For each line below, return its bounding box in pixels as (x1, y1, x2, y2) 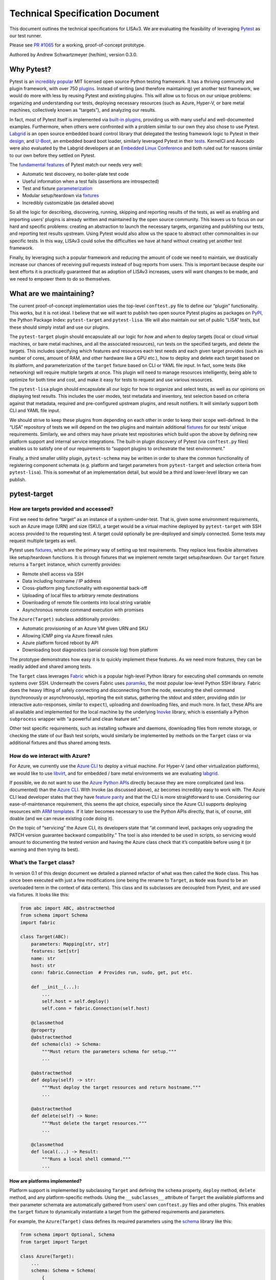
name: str (31, 955, 56, 961)
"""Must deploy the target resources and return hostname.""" (41, 1084, 201, 1090)
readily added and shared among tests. (9, 664, 92, 670)
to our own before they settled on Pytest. (9, 152, 96, 158)
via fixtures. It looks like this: (9, 891, 70, 898)
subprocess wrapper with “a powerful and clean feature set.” (9, 716, 141, 722)
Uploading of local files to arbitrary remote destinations (22, 592, 139, 599)
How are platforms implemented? (9, 1178, 82, 1184)
